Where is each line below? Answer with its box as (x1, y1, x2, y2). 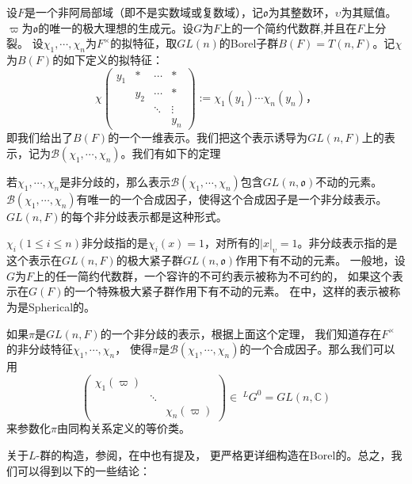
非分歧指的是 (81, 234, 148, 251)
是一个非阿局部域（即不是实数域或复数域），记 (25, 4, 264, 20)
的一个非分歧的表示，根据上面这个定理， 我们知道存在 (100, 325, 382, 341)
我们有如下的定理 (132, 144, 221, 161)
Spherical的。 (28, 298, 96, 314)
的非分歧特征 (6, 341, 73, 357)
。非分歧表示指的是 (297, 234, 398, 251)
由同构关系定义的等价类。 (56, 420, 190, 436)
